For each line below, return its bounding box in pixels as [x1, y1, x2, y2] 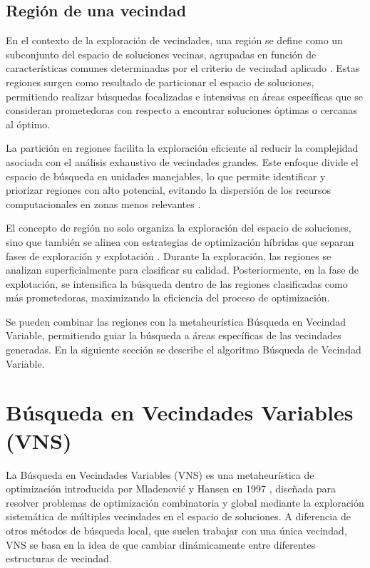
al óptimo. [6, 116, 51, 131]
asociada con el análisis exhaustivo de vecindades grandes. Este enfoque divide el [6, 154, 359, 169]
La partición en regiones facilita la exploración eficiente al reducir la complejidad [6, 140, 359, 155]
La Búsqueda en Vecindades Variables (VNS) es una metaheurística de [6, 467, 314, 482]
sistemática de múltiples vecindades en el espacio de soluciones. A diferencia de [6, 509, 351, 524]
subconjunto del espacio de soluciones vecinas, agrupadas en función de [6, 46, 317, 61]
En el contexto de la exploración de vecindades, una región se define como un [6, 33, 343, 48]
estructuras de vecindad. [6, 551, 112, 566]
